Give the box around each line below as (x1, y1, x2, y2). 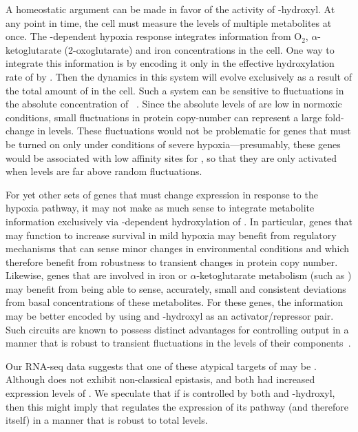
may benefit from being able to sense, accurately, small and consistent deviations (6, 281, 346, 296)
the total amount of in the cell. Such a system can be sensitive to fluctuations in (6, 83, 344, 97)
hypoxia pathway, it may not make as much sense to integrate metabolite (6, 200, 315, 215)
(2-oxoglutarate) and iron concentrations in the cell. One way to (64, 42, 335, 56)
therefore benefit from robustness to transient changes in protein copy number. (6, 254, 338, 269)
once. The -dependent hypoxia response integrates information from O (6, 29, 302, 43)
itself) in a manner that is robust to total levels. (6, 413, 208, 427)
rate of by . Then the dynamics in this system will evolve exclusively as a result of (6, 69, 352, 83)
